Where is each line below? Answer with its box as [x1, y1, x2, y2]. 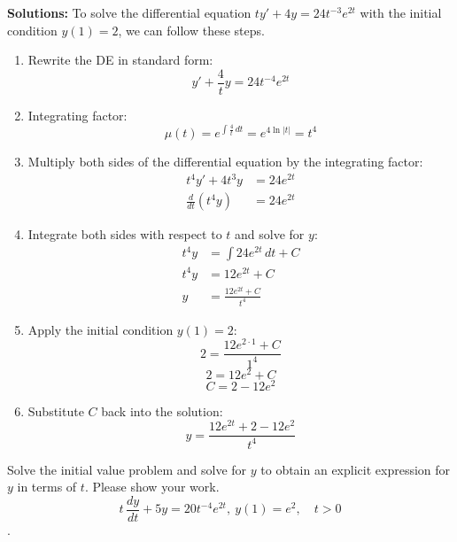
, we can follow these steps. [118, 20, 265, 39]
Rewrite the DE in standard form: [27, 50, 213, 69]
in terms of [17, 477, 77, 496]
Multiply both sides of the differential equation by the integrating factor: [27, 151, 423, 170]
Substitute [27, 401, 84, 420]
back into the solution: [101, 401, 223, 420]
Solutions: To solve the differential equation [7, 4, 252, 21]
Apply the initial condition [27, 320, 174, 338]
